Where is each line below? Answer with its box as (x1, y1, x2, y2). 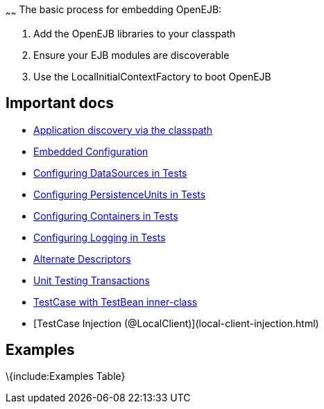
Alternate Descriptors (33, 252, 131, 265)
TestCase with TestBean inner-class (33, 295, 198, 308)
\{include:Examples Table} (6, 370, 126, 383)
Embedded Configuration (33, 145, 148, 157)
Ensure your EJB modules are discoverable (33, 49, 230, 61)
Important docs (6, 94, 114, 112)
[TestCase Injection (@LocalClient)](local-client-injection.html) (33, 317, 319, 329)
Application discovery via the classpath (33, 123, 213, 136)
